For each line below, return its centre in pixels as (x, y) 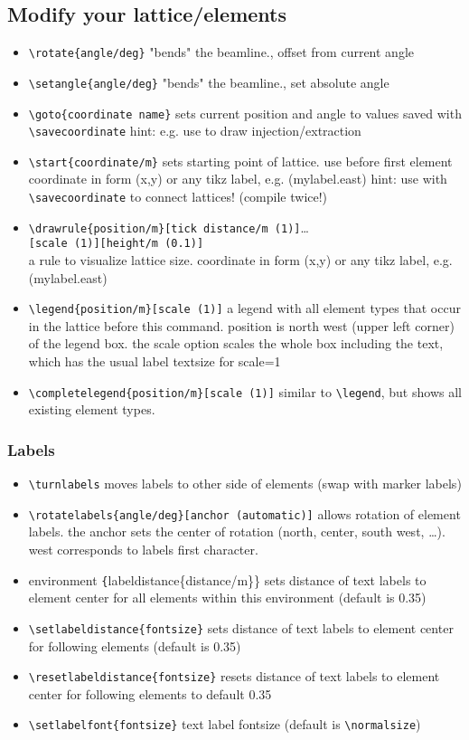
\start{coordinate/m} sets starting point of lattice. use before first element (240, 161)
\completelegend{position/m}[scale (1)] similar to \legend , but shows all (245, 391)
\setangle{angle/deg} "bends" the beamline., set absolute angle (209, 82)
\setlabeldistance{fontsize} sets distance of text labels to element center (241, 627)
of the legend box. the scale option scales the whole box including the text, (236, 343)
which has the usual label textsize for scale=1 (155, 361)
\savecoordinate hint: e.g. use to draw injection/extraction (195, 131)
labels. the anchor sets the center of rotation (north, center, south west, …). (237, 531)
